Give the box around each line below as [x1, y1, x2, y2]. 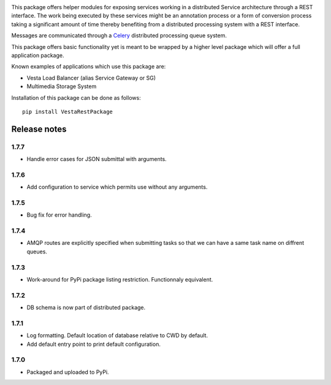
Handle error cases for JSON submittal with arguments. [26, 155, 167, 163]
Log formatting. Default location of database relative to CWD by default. [26, 332, 208, 339]
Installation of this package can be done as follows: [11, 94, 141, 101]
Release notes [11, 124, 67, 134]
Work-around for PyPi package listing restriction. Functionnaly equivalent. [26, 276, 213, 283]
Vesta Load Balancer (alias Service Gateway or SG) [26, 74, 156, 81]
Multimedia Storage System [26, 83, 97, 90]
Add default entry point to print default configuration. [26, 340, 161, 348]
